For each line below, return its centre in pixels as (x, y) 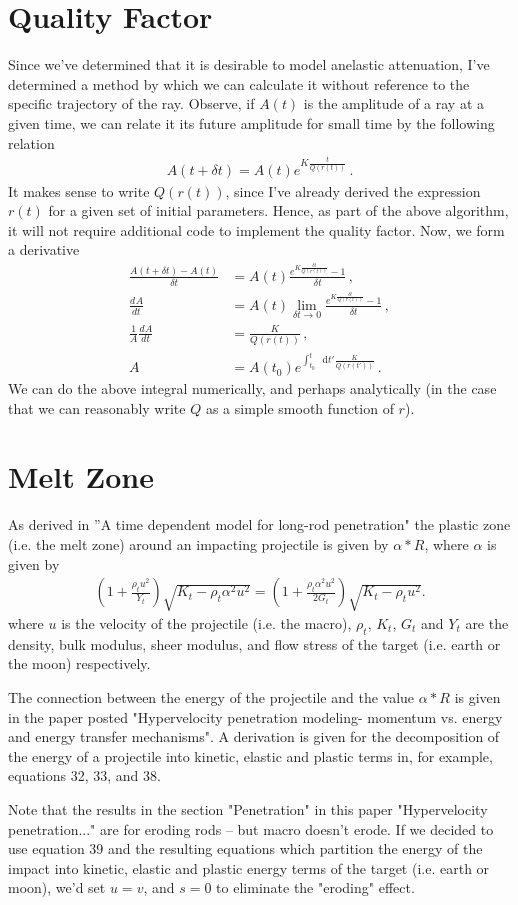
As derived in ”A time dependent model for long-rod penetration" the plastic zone (259, 524)
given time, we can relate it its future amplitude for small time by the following (251, 122)
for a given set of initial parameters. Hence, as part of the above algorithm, (278, 210)
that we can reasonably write (97, 407)
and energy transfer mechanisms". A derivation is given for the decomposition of (254, 736)
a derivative (44, 249)
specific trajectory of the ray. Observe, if (131, 103)
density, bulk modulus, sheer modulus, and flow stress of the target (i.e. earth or (254, 643)
